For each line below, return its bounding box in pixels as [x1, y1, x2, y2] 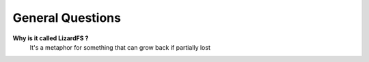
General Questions [12, 10, 121, 25]
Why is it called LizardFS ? [12, 34, 89, 42]
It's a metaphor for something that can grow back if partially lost [29, 43, 211, 51]
